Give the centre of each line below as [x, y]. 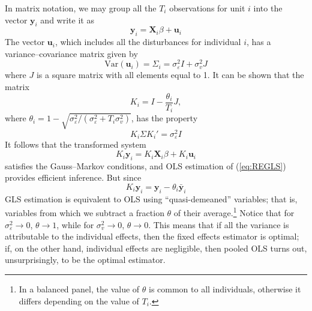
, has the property [164, 118]
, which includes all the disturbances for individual [148, 42]
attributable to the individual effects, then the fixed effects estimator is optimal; [152, 236]
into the [268, 8]
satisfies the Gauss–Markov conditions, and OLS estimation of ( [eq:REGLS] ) [145, 165]
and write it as [67, 20]
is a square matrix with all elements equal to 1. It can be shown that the [170, 75]
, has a [259, 42]
